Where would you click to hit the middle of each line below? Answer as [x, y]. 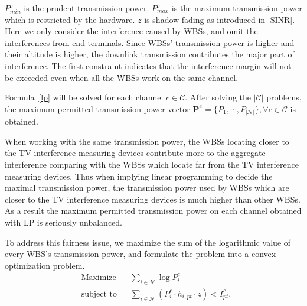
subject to [99, 294]
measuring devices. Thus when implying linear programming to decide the [139, 176]
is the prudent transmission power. [86, 8]
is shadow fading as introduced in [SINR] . [220, 19]
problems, [284, 97]
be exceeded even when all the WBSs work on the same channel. [122, 77]
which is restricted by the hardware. [70, 19]
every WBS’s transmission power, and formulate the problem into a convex [141, 254]
